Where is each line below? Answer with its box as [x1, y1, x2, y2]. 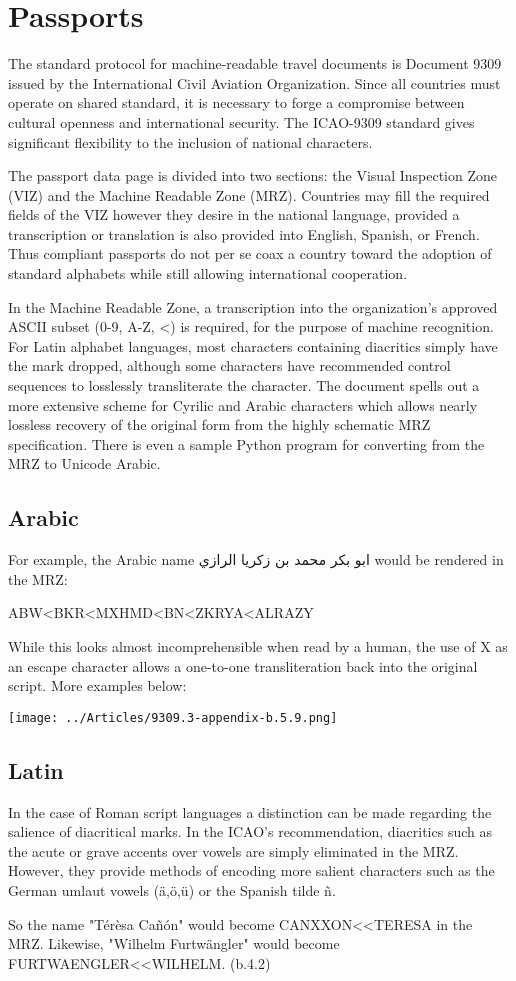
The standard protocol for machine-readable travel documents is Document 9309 [8, 53, 502, 74]
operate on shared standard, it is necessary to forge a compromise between [8, 92, 465, 113]
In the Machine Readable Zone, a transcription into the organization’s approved [8, 296, 498, 317]
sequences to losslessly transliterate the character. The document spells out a [8, 375, 480, 396]
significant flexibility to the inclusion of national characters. [8, 131, 373, 152]
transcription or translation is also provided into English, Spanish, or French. [8, 223, 480, 244]
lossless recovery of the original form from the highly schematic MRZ [8, 414, 431, 435]
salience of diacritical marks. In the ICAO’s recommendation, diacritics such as [8, 821, 492, 842]
